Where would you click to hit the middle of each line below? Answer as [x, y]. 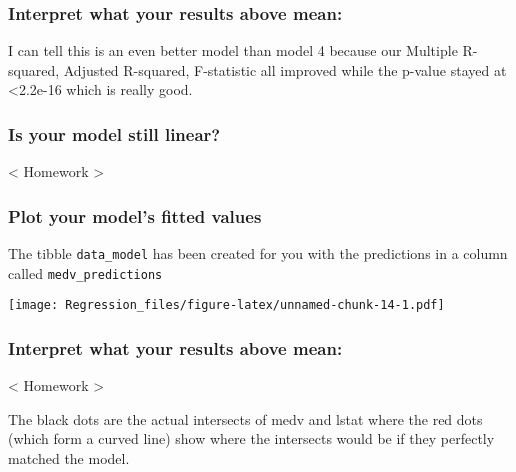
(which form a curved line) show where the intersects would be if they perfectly [251, 438]
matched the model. [69, 458]
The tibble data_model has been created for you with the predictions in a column [258, 253]
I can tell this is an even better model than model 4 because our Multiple [233, 50]
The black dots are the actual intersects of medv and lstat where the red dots [245, 418]
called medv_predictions [85, 272]
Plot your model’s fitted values [135, 215]
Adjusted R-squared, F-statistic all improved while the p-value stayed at [285, 69]
